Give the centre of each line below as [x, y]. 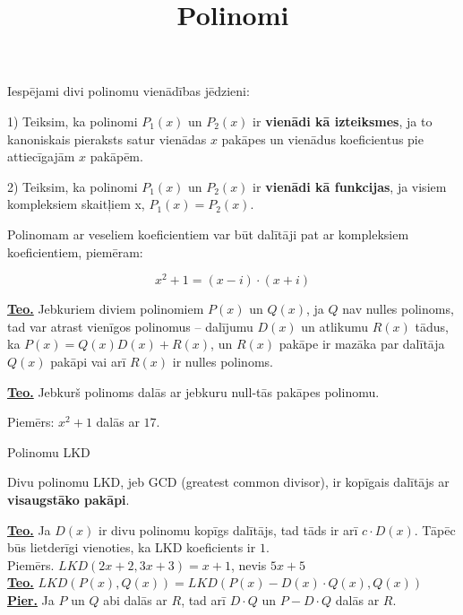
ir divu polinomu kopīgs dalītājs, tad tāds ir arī [228, 529]
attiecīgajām [41, 156]
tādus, [432, 326]
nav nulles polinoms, [398, 309]
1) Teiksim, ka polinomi [73, 121]
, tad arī [203, 599]
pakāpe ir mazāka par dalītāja [362, 344]
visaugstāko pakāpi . [69, 499]
